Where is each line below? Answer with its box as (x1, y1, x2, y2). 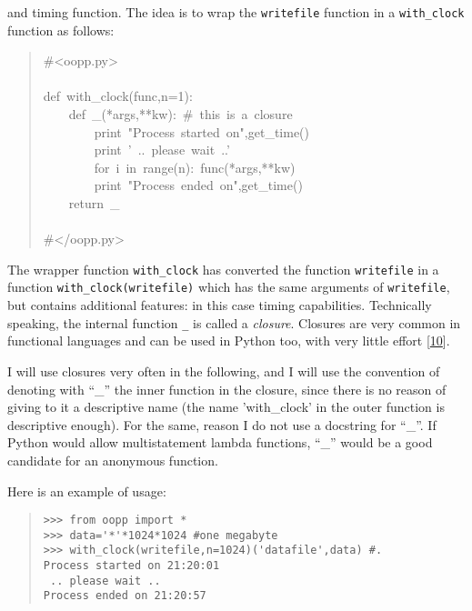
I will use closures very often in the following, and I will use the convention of (7, 361, 440, 380)
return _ (68, 194, 120, 212)
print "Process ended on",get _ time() (94, 175, 303, 195)
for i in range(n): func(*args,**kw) (94, 157, 296, 176)
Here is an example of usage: (7, 481, 166, 500)
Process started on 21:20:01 (43, 559, 220, 573)
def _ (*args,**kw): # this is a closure (68, 105, 293, 124)
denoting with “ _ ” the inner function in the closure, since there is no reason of (7, 379, 447, 398)
